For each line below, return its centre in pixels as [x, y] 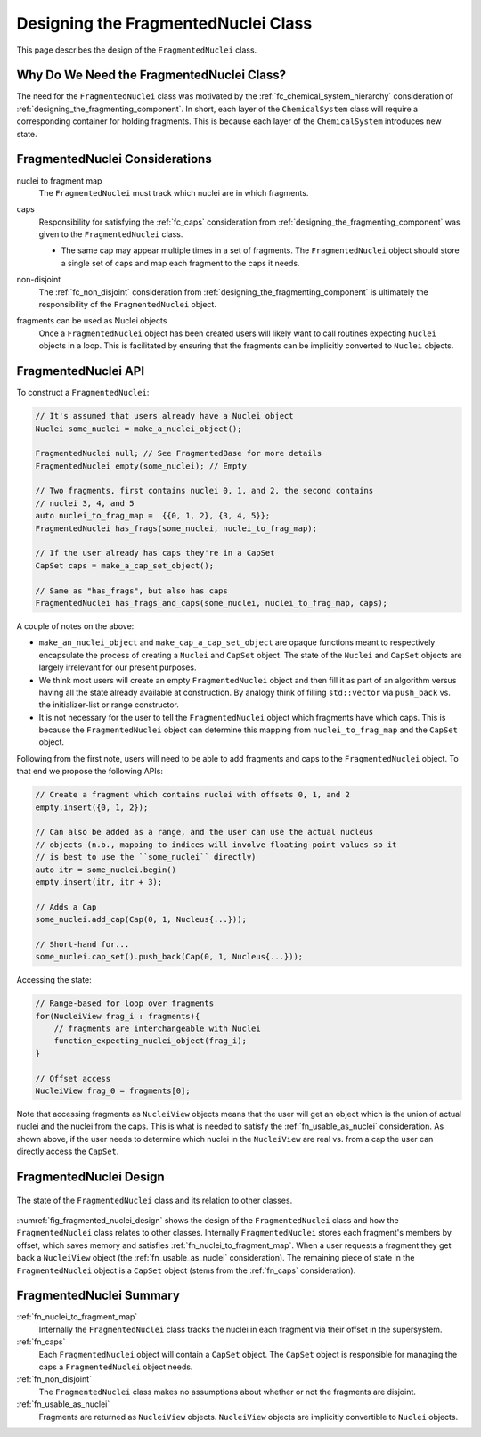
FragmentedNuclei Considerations [114, 159]
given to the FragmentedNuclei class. [111, 234]
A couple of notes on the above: [75, 626]
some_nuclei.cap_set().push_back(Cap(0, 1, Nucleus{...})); [169, 957]
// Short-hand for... [82, 944]
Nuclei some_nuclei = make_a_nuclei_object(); [139, 429]
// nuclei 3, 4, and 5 [85, 503]
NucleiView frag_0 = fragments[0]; [113, 1091]
